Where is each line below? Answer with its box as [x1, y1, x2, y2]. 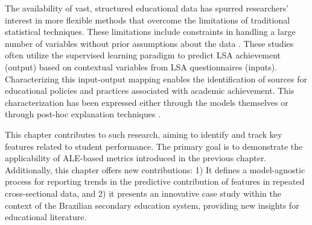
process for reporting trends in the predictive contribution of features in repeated [5, 175, 305, 188]
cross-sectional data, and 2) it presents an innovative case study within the [5, 186, 281, 199]
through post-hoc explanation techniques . [5, 108, 161, 120]
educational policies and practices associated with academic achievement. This [5, 84, 294, 97]
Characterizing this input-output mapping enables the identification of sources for [5, 72, 308, 85]
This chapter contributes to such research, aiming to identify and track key [5, 128, 282, 140]
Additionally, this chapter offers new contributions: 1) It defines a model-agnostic [5, 163, 305, 176]
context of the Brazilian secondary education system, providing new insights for [5, 199, 299, 211]
